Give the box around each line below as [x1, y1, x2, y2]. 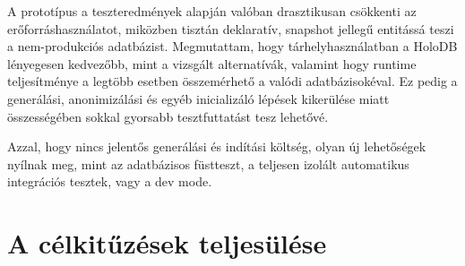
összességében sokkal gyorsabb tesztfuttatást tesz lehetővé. [7, 107, 329, 125]
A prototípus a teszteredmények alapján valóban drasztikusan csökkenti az [7, 2, 417, 20]
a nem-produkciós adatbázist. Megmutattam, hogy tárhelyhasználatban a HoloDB [7, 37, 458, 56]
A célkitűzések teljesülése [7, 225, 327, 262]
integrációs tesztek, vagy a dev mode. [7, 172, 212, 191]
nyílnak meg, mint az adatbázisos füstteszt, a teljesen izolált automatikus [7, 154, 409, 173]
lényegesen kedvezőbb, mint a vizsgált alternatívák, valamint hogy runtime [7, 54, 417, 73]
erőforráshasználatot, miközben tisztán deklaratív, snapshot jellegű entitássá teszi [7, 19, 454, 38]
